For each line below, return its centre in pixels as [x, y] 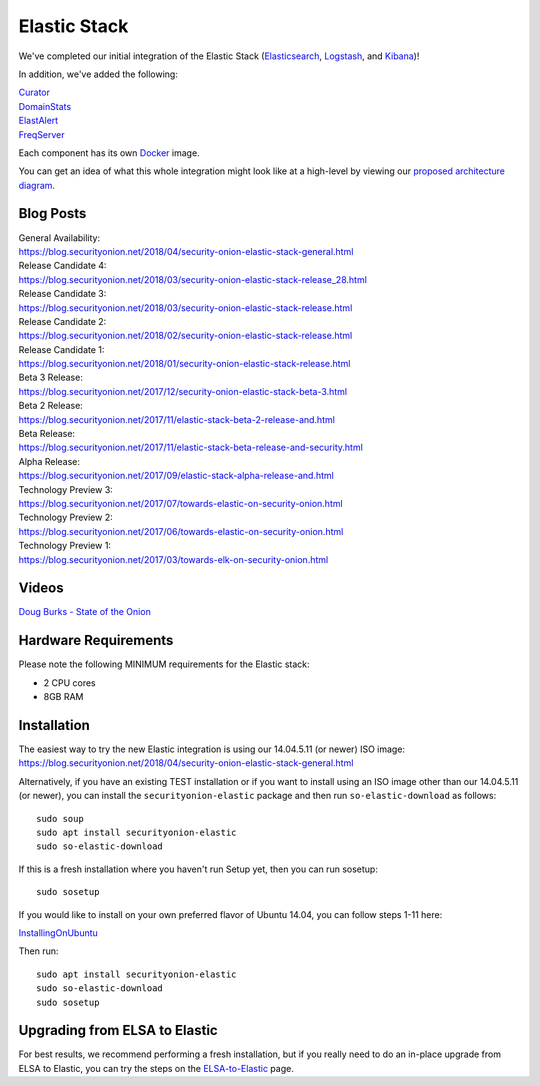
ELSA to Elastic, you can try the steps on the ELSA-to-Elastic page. [156, 1068]
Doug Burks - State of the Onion [85, 612]
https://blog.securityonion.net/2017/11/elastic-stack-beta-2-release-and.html [176, 419]
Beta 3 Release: [51, 377]
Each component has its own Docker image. [109, 152]
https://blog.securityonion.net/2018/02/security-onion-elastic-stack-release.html [185, 336]
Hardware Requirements [96, 640]
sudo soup [60, 818]
